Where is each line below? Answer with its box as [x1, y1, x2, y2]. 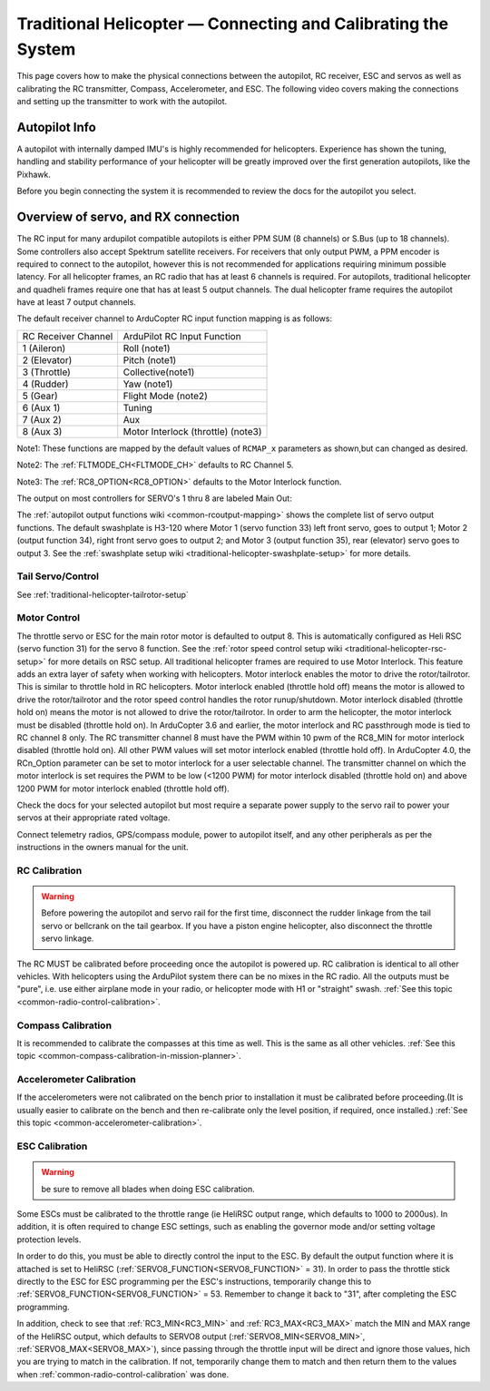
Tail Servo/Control [16, 570, 100, 583]
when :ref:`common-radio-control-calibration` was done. [16, 1368, 230, 1379]
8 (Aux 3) [22, 425, 63, 437]
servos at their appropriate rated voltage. [16, 812, 171, 823]
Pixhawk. [16, 169, 52, 180]
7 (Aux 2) [22, 413, 63, 426]
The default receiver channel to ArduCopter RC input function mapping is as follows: [16, 313, 333, 324]
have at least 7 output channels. [16, 297, 136, 308]
